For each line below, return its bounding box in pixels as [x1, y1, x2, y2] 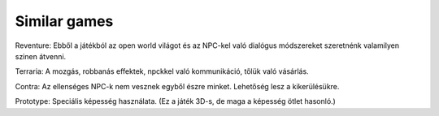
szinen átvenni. [15, 51, 67, 61]
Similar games [15, 12, 114, 30]
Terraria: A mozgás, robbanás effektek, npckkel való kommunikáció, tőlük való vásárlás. [15, 67, 309, 76]
